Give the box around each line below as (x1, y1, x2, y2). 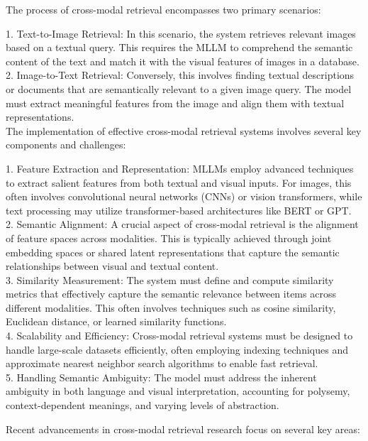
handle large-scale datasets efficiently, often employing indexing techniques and (6, 342, 348, 356)
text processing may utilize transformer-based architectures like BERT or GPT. (6, 202, 352, 217)
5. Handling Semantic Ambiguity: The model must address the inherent (6, 369, 317, 384)
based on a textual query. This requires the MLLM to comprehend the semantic (6, 40, 353, 55)
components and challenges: (6, 137, 126, 152)
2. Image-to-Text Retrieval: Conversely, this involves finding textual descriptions (6, 67, 355, 82)
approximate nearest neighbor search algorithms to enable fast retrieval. (6, 356, 318, 371)
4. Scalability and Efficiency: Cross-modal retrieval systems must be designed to (6, 328, 353, 343)
